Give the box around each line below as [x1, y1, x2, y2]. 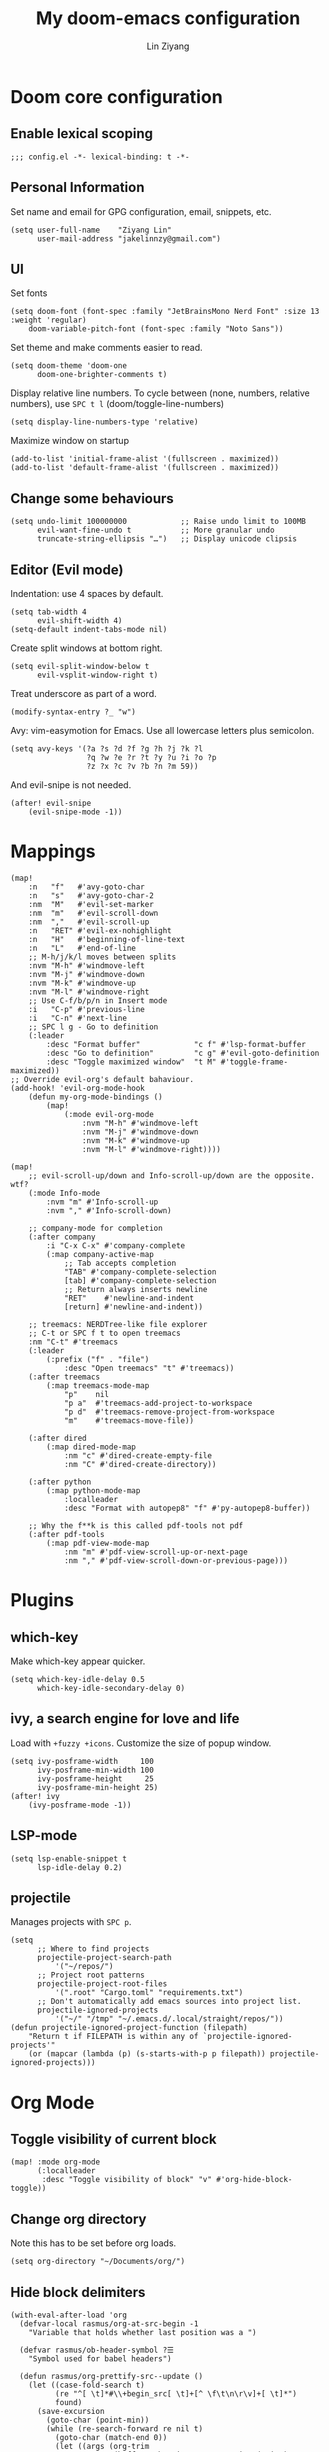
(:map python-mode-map [46, 1485, 141, 1496]
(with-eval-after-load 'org [10, 2310, 128, 2320]
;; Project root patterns [36, 1970, 145, 1981]
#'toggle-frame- [220, 1057, 288, 1067]
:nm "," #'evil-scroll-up [28, 917, 150, 927]
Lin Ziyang [146, 40, 190, 52]
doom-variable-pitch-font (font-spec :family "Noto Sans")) [28, 324, 284, 334]
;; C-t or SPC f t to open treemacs [28, 1328, 182, 1338]
